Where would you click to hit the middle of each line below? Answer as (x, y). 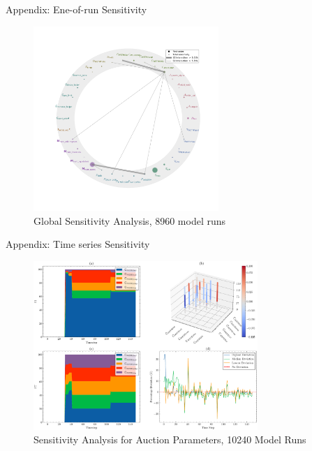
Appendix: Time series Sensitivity (78, 244)
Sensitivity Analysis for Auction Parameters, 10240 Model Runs (170, 439)
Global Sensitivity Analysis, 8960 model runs (130, 220)
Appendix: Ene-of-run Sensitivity (76, 9)
